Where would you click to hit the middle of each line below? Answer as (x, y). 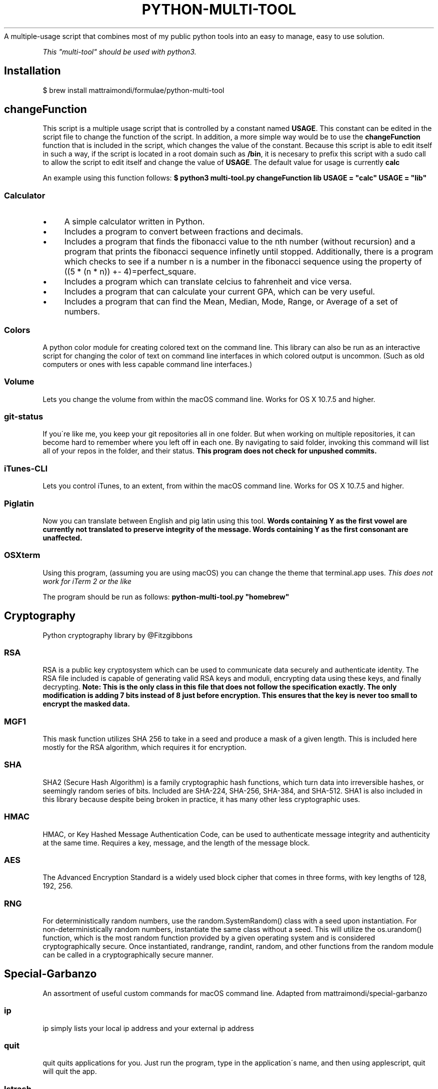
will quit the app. (70, 1071)
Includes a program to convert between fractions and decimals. (184, 232)
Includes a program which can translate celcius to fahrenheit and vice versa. (208, 282)
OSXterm (22, 555)
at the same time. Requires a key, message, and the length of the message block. (176, 842)
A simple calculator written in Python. (134, 222)
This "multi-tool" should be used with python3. (119, 51)
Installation (32, 71)
